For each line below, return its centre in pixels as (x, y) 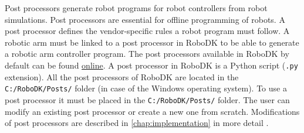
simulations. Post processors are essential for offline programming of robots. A (145, 19)
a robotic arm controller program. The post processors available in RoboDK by (147, 54)
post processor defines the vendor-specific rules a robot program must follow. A (147, 31)
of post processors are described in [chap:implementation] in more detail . (137, 123)
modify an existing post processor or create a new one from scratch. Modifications (152, 111)
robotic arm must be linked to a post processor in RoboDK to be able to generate (152, 42)
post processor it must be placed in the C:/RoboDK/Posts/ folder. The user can (147, 99)
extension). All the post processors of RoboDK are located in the (122, 76)
